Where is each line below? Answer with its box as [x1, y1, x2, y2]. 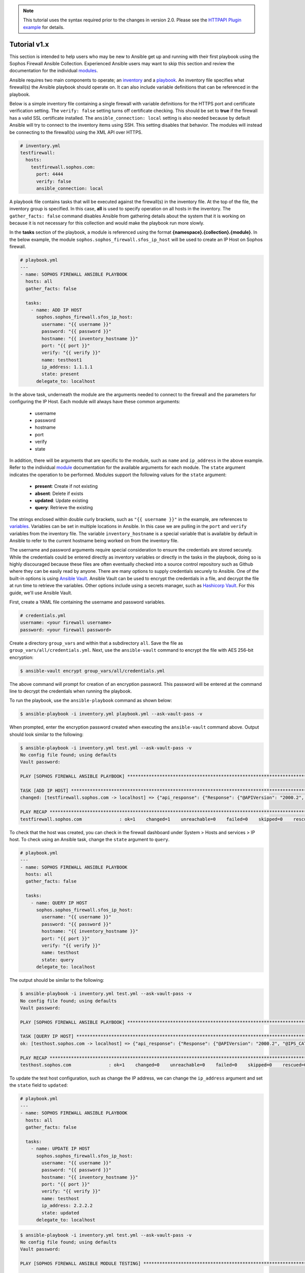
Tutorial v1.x [9, 40, 49, 48]
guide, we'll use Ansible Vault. [9, 590, 72, 596]
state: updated [41, 1210, 80, 1215]
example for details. [23, 24, 65, 30]
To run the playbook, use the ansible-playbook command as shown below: [9, 698, 172, 704]
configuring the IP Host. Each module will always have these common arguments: [9, 399, 180, 405]
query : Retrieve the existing [35, 505, 94, 511]
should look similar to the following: [9, 731, 84, 737]
